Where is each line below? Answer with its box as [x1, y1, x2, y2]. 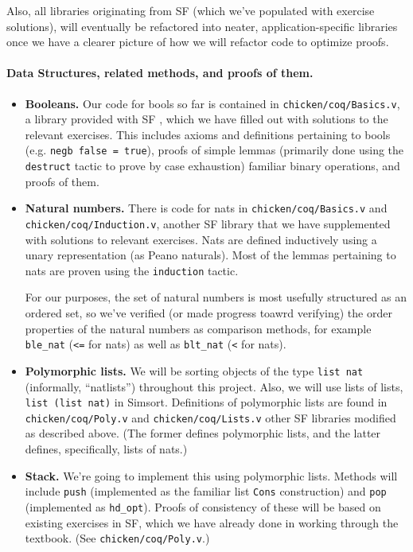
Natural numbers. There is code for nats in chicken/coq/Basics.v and [25, 200, 388, 216]
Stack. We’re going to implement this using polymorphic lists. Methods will [25, 467, 398, 484]
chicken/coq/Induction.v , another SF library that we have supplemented [25, 215, 391, 231]
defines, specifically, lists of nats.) [25, 441, 188, 457]
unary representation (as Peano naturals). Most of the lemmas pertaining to [25, 247, 396, 263]
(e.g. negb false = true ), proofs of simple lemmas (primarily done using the [25, 142, 404, 158]
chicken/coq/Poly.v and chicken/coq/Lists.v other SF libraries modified [25, 409, 396, 426]
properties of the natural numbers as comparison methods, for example [25, 320, 372, 336]
